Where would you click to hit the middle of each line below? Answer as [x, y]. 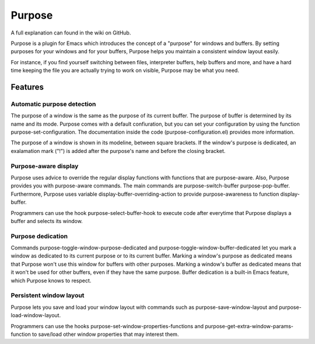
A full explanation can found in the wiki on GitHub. [71, 33]
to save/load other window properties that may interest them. [106, 334]
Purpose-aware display [45, 166]
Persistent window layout [48, 296]
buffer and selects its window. [47, 221]
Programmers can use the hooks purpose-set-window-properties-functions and [107, 326]
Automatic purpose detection [53, 104]
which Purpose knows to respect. [51, 280]
